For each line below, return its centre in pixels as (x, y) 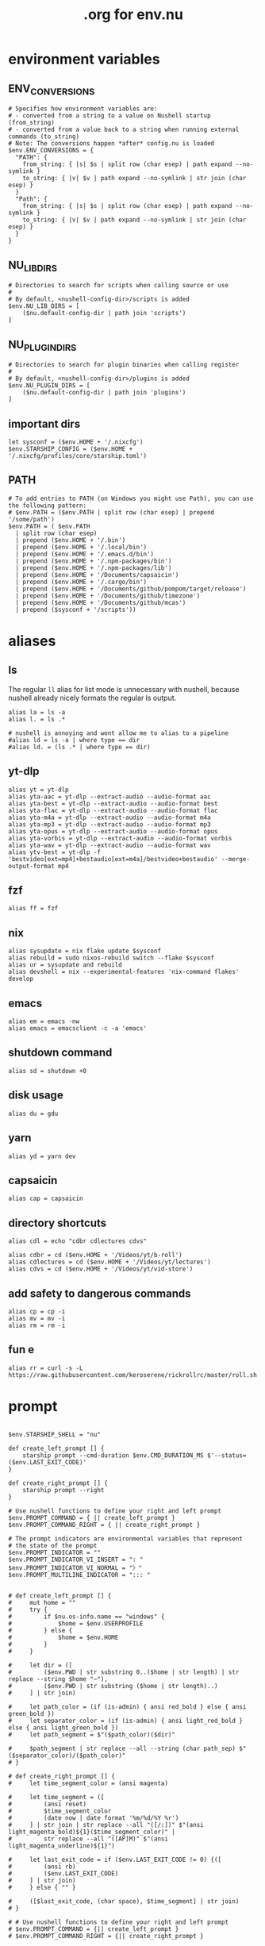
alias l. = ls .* (37, 719)
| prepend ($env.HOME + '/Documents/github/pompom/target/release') (131, 589)
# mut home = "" (42, 1602)
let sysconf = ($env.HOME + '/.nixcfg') (76, 442)
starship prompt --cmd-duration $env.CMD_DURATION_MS (113, 1455)
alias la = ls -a (37, 712)
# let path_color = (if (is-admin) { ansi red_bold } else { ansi (127, 1707)
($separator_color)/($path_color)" (67, 1756)
